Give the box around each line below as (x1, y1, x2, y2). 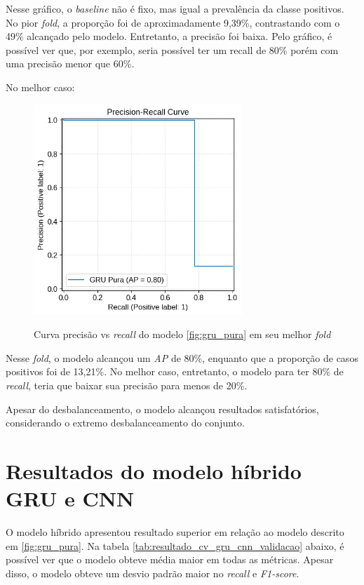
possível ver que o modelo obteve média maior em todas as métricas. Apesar (6, 552, 334, 567)
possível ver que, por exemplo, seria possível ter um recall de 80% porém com (6, 42, 339, 57)
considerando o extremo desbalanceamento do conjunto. (6, 415, 245, 430)
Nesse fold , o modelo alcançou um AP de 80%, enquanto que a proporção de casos (6, 350, 358, 365)
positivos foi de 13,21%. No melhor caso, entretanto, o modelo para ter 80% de (6, 364, 344, 379)
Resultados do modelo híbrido (6, 456, 302, 485)
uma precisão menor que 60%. (6, 56, 135, 71)
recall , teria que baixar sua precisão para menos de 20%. (6, 377, 248, 392)
